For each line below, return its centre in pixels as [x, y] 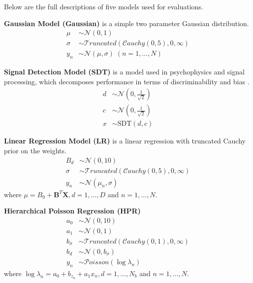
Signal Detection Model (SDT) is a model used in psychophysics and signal [124, 72]
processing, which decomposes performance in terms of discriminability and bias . [127, 81]
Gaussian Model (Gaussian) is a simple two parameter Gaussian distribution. [126, 23]
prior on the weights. [35, 150]
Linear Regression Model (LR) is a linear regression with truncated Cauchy [125, 141]
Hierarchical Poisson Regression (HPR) [72, 211]
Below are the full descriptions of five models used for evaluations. [104, 6]
